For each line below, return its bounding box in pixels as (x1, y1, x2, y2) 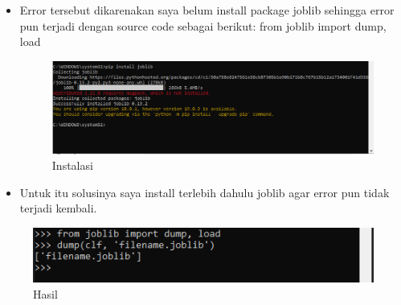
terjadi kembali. (19, 200, 97, 216)
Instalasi (51, 157, 93, 174)
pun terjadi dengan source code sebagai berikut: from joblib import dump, (19, 17, 387, 34)
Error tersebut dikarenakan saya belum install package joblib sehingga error (19, 2, 395, 18)
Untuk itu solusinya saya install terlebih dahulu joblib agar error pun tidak (19, 183, 390, 200)
